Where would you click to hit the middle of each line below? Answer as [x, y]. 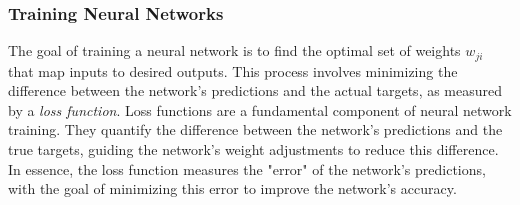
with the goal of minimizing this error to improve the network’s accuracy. [232, 188]
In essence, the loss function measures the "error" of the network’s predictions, [247, 168]
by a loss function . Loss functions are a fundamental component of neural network [260, 109]
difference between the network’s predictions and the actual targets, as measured [255, 90]
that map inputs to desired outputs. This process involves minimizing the [233, 70]
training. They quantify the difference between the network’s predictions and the [255, 129]
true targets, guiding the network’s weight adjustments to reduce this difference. [253, 149]
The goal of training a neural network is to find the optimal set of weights [234, 50]
